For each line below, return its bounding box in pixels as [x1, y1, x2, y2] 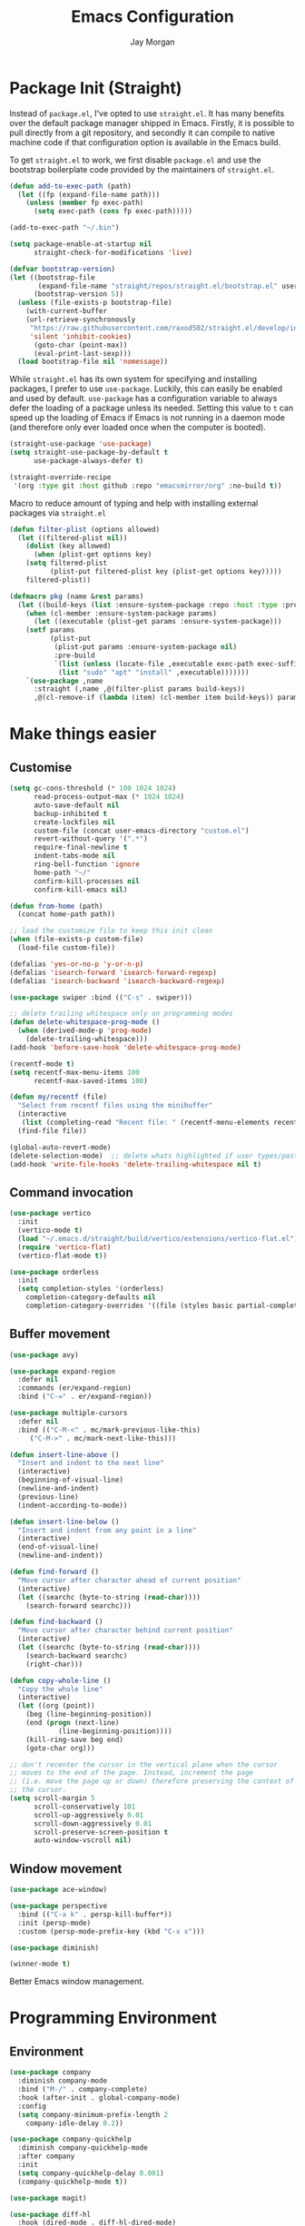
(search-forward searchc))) [25, 1601, 132, 1610]
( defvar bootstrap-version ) [9, 264, 116, 273]
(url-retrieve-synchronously [25, 315, 136, 324]
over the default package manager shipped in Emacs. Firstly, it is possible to [9, 117, 295, 128]
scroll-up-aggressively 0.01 [33, 1810, 144, 1819]
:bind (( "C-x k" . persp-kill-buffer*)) [17, 1909, 172, 1919]
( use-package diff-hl [9, 2210, 92, 2219]
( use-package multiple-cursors [9, 1409, 128, 1418]
